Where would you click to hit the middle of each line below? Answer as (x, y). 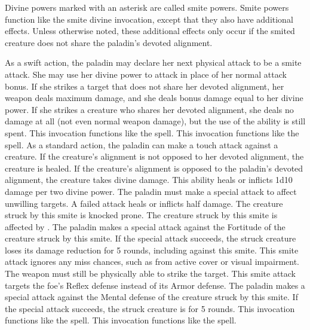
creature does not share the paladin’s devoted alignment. (109, 42)
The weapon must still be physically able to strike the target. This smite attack (150, 274)
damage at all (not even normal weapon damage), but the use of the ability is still (155, 121)
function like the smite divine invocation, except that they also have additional (149, 19)
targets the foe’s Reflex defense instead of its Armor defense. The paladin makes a (155, 285)
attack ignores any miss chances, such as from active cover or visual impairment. (152, 262)
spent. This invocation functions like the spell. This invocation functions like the (152, 132)
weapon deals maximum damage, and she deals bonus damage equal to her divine (154, 98)
